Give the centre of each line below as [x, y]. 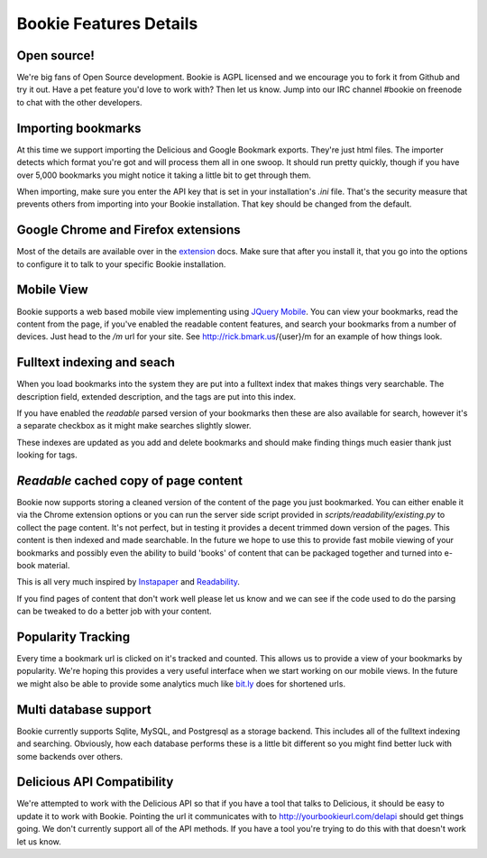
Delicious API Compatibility [95, 782]
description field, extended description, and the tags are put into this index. [156, 396]
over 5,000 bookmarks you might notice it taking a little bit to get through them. [164, 175]
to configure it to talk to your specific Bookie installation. [121, 264]
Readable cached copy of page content [130, 480]
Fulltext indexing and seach [96, 362]
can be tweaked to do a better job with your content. [114, 611]
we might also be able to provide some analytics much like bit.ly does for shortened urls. [181, 683]
